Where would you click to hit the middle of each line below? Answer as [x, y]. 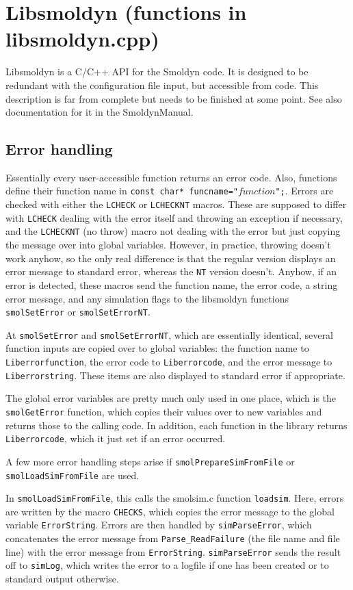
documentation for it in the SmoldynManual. [100, 112]
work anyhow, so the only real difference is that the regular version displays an [171, 258]
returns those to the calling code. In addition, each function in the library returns [176, 425]
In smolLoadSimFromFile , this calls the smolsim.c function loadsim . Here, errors [175, 498]
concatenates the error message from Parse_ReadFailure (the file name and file [173, 538]
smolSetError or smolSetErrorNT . [78, 312]
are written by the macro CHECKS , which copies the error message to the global [170, 511]
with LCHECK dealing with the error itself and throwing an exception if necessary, [174, 217]
